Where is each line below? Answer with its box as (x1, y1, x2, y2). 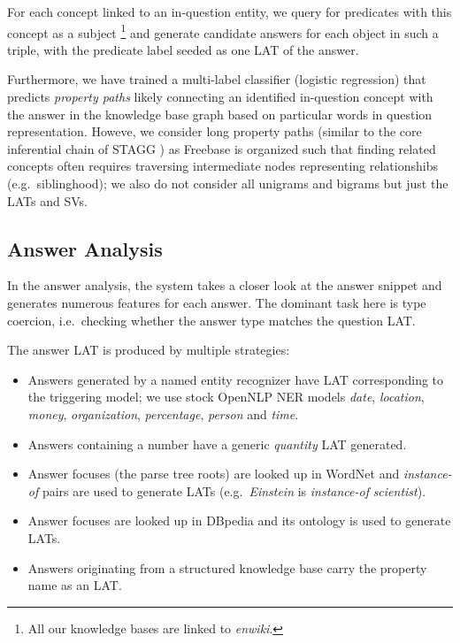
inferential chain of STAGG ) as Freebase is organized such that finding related (7, 139, 436, 157)
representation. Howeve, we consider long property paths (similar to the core (7, 122, 422, 141)
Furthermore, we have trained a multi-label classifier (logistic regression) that (7, 70, 426, 88)
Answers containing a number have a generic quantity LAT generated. (27, 434, 407, 453)
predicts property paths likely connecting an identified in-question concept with (7, 88, 433, 106)
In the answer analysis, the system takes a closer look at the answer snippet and (7, 276, 442, 295)
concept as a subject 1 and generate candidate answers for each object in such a (7, 20, 439, 42)
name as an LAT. (27, 576, 122, 594)
